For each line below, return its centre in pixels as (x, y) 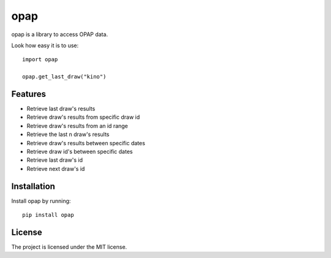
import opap (40, 59)
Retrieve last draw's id (55, 160)
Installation (33, 186)
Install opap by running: (41, 201)
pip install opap (48, 215)
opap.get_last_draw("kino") (64, 77)
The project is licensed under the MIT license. (69, 247)
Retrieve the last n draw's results (68, 134)
